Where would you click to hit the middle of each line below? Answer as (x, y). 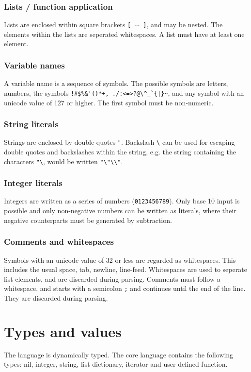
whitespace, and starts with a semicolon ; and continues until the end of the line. (125, 288)
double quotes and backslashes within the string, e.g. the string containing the (120, 152)
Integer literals (33, 183)
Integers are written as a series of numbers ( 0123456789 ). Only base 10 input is (122, 201)
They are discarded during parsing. (56, 297)
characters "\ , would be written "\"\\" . (63, 161)
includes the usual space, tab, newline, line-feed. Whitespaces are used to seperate (125, 269)
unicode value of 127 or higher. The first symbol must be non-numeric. (109, 102)
